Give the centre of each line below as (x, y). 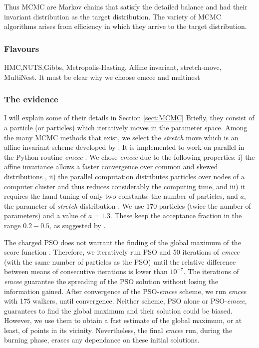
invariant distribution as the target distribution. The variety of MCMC (113, 16)
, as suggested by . (78, 225)
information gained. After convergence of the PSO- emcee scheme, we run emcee (125, 291)
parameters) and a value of (45, 215)
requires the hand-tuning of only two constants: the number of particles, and (121, 196)
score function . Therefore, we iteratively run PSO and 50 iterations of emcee (122, 252)
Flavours (22, 48)
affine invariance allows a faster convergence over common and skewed (111, 167)
